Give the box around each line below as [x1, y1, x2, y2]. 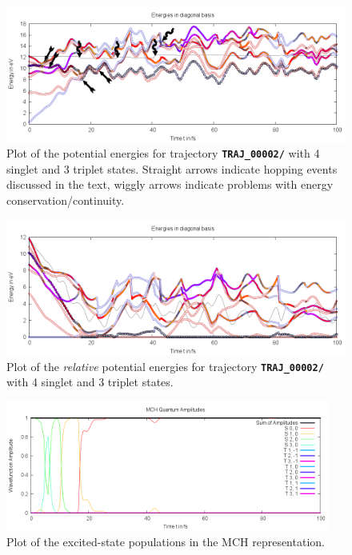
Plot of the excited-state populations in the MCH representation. [6, 533, 325, 549]
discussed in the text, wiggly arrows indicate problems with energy [6, 176, 334, 193]
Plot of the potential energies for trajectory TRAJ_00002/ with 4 [6, 145, 320, 162]
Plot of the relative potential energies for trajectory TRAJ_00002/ [6, 357, 324, 374]
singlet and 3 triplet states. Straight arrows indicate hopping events [6, 160, 338, 177]
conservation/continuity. [6, 192, 125, 209]
